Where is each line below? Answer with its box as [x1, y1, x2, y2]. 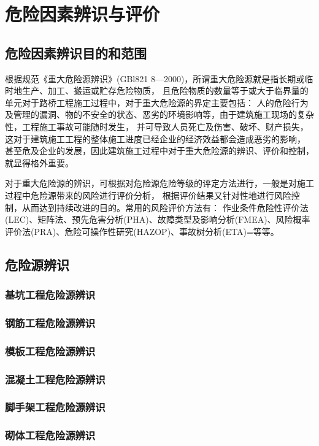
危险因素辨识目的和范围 [5, 43, 147, 62]
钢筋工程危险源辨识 [5, 315, 96, 330]
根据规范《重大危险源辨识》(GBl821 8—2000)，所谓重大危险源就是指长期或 [5, 72, 305, 85]
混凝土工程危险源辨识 [5, 371, 106, 386]
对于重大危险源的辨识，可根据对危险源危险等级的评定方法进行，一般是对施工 [5, 177, 314, 190]
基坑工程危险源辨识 [5, 287, 96, 302]
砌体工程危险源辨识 [5, 428, 96, 443]
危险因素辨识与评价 [5, 1, 160, 26]
